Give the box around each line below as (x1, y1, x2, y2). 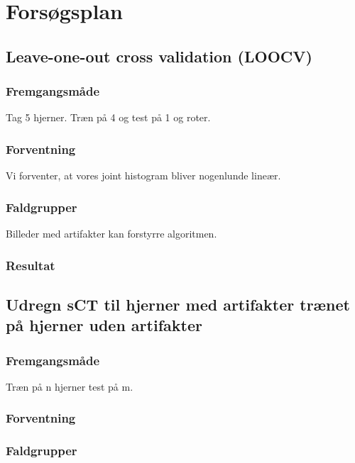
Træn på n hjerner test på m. (6, 379, 133, 394)
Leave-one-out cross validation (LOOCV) (6, 45, 312, 67)
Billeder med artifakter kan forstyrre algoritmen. (6, 226, 217, 240)
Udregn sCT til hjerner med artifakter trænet (6, 293, 350, 315)
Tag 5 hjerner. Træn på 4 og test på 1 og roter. (6, 110, 211, 125)
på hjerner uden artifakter (6, 314, 202, 336)
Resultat (6, 256, 55, 274)
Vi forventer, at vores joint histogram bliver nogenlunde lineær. (6, 168, 281, 183)
